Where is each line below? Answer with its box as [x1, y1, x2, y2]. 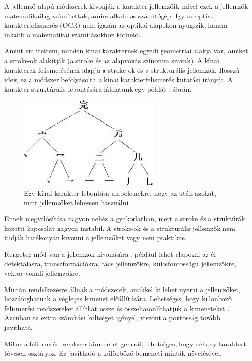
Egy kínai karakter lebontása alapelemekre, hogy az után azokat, [24, 187, 216, 197]
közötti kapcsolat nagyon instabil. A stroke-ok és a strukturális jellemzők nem [4, 223, 235, 233]
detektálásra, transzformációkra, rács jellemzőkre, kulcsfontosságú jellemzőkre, [4, 258, 237, 268]
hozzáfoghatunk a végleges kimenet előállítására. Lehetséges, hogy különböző [4, 294, 232, 304]
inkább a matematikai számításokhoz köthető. [4, 29, 141, 39]
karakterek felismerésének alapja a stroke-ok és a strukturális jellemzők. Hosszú [4, 65, 240, 75]
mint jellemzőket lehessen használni [24, 197, 129, 207]
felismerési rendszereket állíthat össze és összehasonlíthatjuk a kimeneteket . [4, 303, 230, 313]
